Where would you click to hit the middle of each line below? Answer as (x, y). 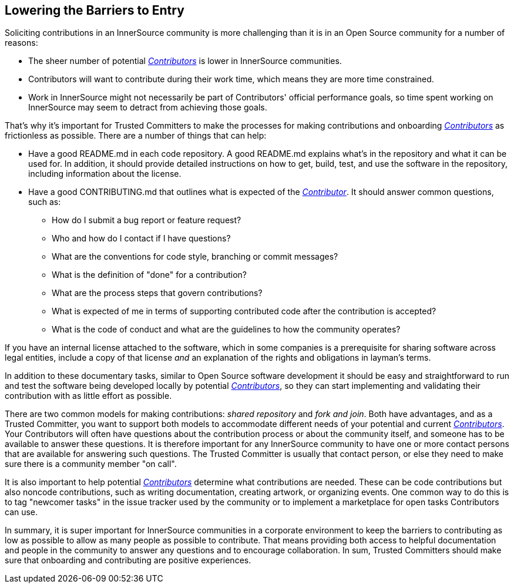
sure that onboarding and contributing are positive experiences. (128, 560)
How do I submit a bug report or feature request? (147, 220)
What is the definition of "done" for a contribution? (150, 275)
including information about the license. (105, 174)
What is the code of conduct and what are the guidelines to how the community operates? (226, 330)
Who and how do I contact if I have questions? (141, 238)
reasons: (21, 43)
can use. (21, 512)
